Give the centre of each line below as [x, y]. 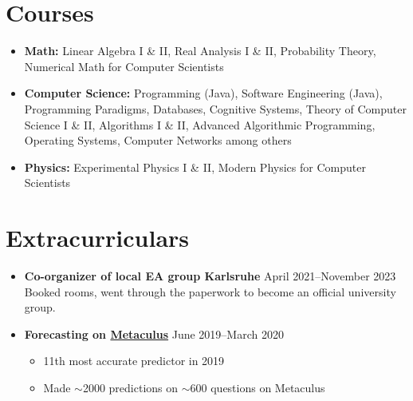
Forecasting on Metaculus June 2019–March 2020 [154, 334]
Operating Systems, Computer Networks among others [158, 140]
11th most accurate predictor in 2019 [134, 361]
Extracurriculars [98, 238]
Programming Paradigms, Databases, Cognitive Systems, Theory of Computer [215, 108]
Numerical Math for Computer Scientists [124, 66]
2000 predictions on [130, 387]
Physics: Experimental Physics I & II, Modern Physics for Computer [195, 167]
